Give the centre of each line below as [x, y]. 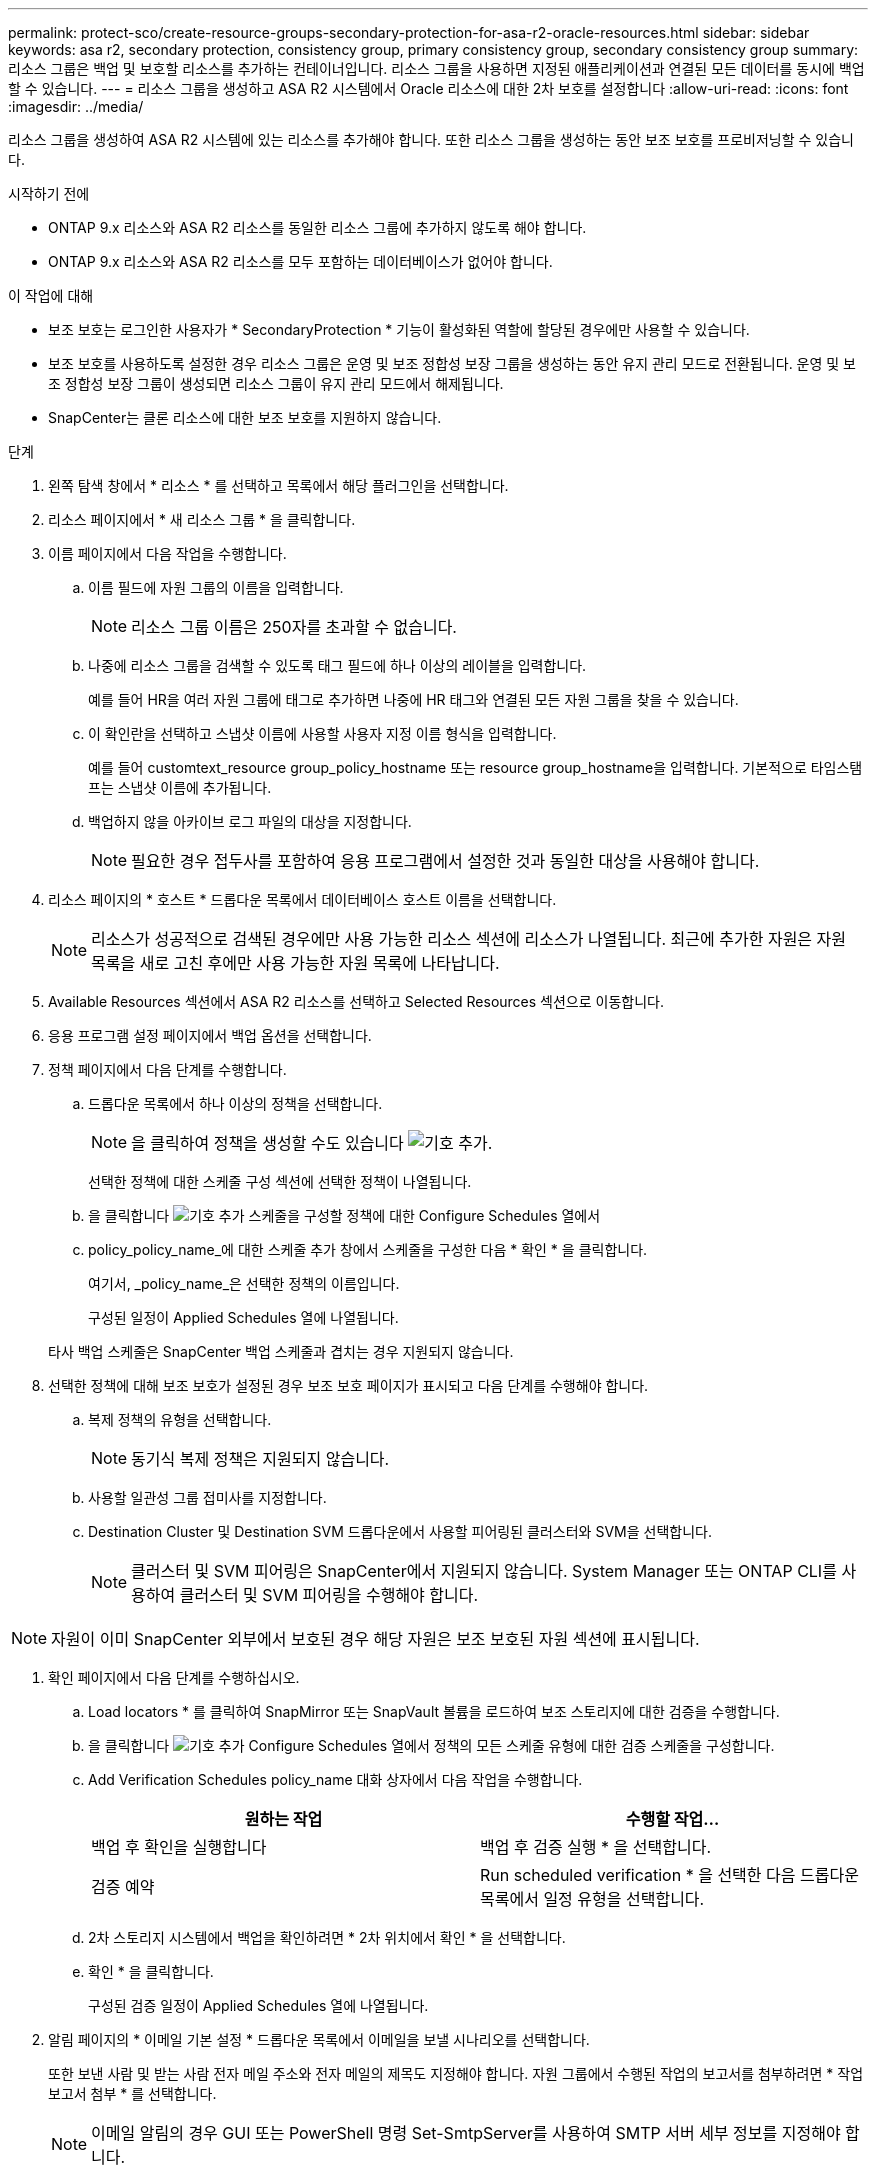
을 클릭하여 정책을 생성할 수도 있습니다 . [312, 1143]
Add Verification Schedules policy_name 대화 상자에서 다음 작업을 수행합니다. [335, 1779]
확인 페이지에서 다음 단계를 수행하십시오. [174, 1677]
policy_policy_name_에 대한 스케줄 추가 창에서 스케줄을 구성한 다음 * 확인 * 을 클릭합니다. [368, 1249]
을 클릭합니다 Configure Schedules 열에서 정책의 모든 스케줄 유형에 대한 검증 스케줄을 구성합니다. [431, 1745]
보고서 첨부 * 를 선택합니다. [132, 2093]
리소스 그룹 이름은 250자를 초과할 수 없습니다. [294, 627]
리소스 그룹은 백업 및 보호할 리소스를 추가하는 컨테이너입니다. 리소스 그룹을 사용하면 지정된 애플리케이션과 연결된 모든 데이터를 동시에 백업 [436, 68]
